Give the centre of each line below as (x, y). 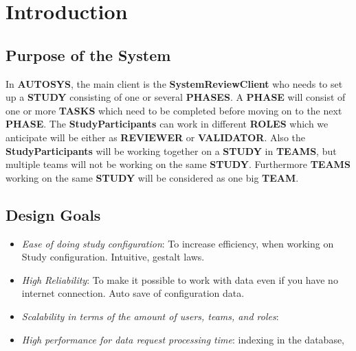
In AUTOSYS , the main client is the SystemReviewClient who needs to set (174, 83)
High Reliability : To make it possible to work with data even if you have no (180, 279)
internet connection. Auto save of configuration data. (133, 293)
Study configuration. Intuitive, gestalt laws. (113, 257)
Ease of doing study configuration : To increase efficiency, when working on (178, 243)
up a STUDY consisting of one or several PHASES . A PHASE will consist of (176, 97)
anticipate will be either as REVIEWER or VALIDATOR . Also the (155, 137)
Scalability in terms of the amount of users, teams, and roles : (150, 316)
